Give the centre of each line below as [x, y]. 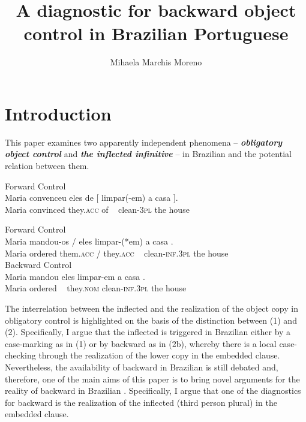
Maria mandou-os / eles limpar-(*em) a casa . [89, 241]
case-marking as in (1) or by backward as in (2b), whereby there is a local [141, 343]
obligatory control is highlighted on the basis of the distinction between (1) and [151, 320]
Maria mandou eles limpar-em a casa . [75, 276]
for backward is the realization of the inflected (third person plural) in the [141, 402]
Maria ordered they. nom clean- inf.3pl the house [96, 288]
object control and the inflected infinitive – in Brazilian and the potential [148, 154]
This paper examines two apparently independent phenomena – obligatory [144, 142]
